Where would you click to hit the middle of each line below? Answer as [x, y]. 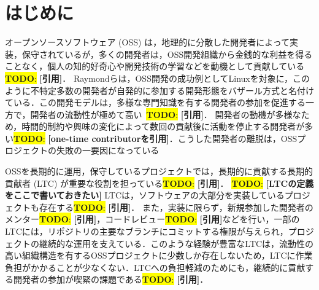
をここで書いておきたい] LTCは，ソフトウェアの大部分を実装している [145, 195]
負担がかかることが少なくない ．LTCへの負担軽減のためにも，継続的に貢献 [155, 267]
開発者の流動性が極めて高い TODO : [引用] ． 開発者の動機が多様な [166, 114]
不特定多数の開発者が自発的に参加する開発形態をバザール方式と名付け [172, 90]
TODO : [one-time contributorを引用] [91, 138]
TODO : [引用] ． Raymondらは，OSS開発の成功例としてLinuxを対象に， [149, 78]
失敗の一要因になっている [108, 150]
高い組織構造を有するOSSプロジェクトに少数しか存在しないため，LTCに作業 [159, 255]
